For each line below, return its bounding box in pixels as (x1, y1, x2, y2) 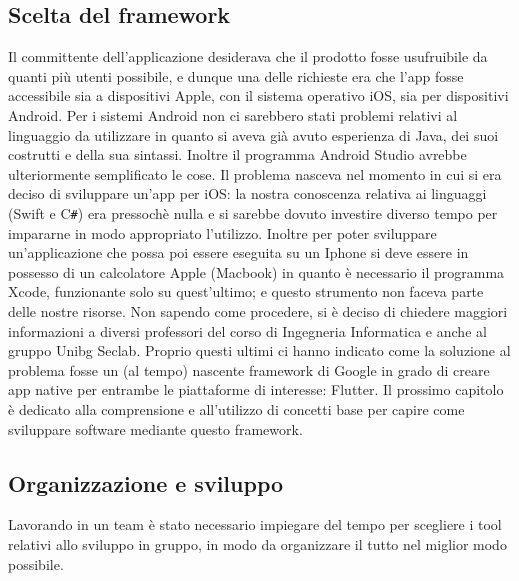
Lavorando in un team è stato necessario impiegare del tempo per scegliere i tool (8, 514, 502, 535)
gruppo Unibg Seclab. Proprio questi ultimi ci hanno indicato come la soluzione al (8, 340, 511, 361)
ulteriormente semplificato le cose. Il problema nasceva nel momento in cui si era (8, 163, 502, 184)
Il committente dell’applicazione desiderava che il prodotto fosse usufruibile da (8, 46, 488, 67)
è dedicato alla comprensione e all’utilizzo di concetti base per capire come (8, 398, 465, 419)
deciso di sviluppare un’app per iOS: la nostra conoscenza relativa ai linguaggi (8, 183, 487, 204)
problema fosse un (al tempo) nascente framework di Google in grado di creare (8, 359, 490, 380)
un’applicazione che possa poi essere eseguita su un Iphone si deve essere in (8, 242, 469, 263)
